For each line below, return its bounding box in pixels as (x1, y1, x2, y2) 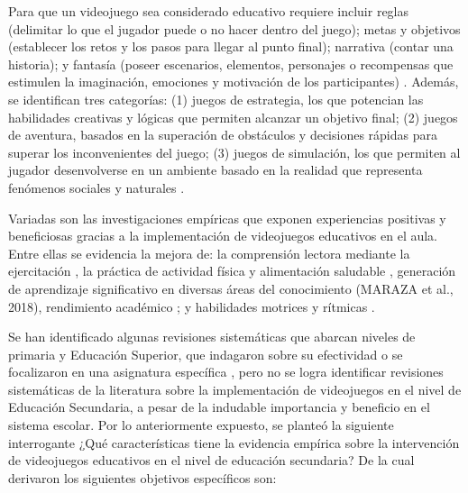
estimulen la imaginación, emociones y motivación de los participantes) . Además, (8, 72, 459, 91)
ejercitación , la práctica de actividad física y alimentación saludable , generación (8, 261, 456, 280)
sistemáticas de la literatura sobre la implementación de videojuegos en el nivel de (8, 379, 462, 398)
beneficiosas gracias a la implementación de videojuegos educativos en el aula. (8, 226, 437, 245)
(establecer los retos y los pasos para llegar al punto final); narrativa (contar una (8, 37, 454, 56)
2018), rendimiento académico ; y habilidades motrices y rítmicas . (8, 297, 375, 315)
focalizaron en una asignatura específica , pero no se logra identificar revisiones (8, 362, 444, 381)
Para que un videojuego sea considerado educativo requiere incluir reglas (8, 2, 409, 20)
